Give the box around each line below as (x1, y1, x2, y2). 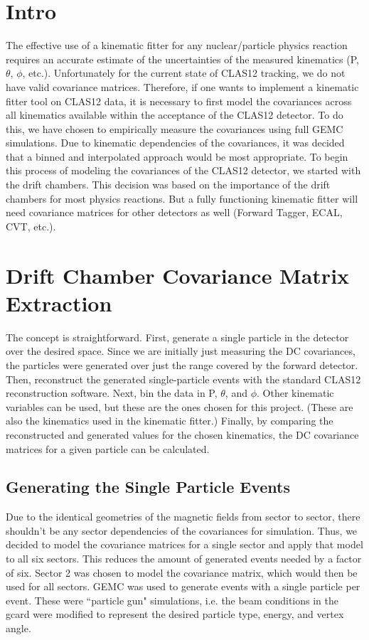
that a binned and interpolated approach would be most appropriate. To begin (6, 149, 348, 164)
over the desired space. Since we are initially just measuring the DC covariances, (6, 343, 355, 358)
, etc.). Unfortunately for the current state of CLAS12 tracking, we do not (22, 65, 346, 80)
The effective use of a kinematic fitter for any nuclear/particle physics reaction (6, 38, 348, 53)
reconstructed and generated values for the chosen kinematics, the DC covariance (6, 427, 359, 442)
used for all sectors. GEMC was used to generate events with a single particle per (6, 579, 360, 594)
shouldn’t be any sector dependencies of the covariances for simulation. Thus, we (6, 523, 358, 538)
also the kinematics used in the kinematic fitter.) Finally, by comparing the (6, 413, 333, 428)
